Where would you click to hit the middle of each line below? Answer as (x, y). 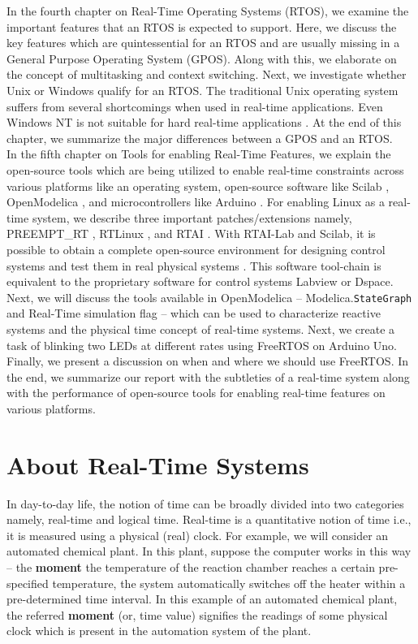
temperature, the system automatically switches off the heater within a (229, 583)
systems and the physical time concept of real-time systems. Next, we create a (201, 328)
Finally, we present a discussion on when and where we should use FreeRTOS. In (208, 361)
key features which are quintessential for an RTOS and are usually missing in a (203, 43)
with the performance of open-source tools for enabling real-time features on (196, 393)
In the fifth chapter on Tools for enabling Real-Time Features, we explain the (199, 154)
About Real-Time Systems (158, 464)
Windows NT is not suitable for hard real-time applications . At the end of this (204, 122)
